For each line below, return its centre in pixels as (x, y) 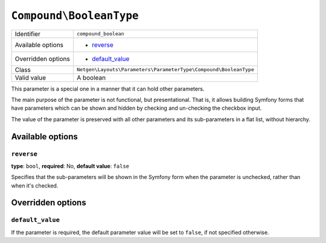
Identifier (27, 34)
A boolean (91, 77)
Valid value (30, 77)
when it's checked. (35, 185)
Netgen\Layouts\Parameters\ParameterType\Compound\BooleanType (165, 70)
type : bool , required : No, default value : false (70, 166)
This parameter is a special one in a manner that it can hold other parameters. (108, 89)
